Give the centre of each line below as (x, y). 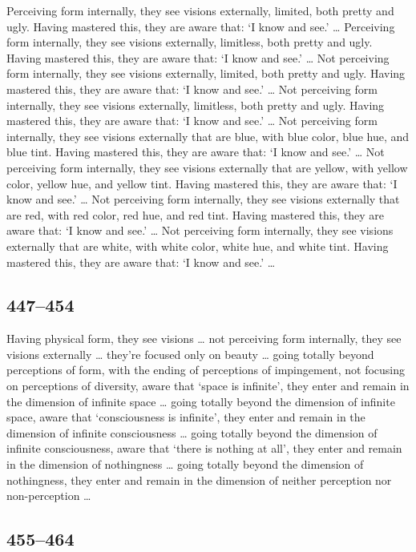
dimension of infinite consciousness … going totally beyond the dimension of (192, 432)
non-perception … (49, 496)
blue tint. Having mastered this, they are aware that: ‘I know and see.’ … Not (196, 152)
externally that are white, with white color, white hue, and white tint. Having (198, 246)
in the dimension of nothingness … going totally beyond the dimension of (185, 464)
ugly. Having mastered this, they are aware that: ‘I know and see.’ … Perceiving (201, 26)
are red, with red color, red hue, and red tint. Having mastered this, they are (196, 214)
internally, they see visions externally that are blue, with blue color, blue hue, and (208, 136)
